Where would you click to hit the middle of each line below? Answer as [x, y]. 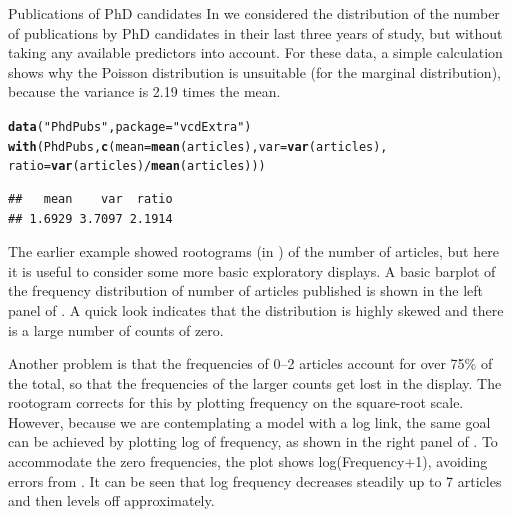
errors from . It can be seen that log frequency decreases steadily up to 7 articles [255, 480]
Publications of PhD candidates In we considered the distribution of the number [254, 13]
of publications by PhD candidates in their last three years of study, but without [255, 32]
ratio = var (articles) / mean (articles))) [137, 166]
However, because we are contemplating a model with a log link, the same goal [249, 421]
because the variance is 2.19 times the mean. [144, 91]
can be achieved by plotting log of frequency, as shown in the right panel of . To [253, 441]
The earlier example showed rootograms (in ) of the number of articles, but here [253, 251]
